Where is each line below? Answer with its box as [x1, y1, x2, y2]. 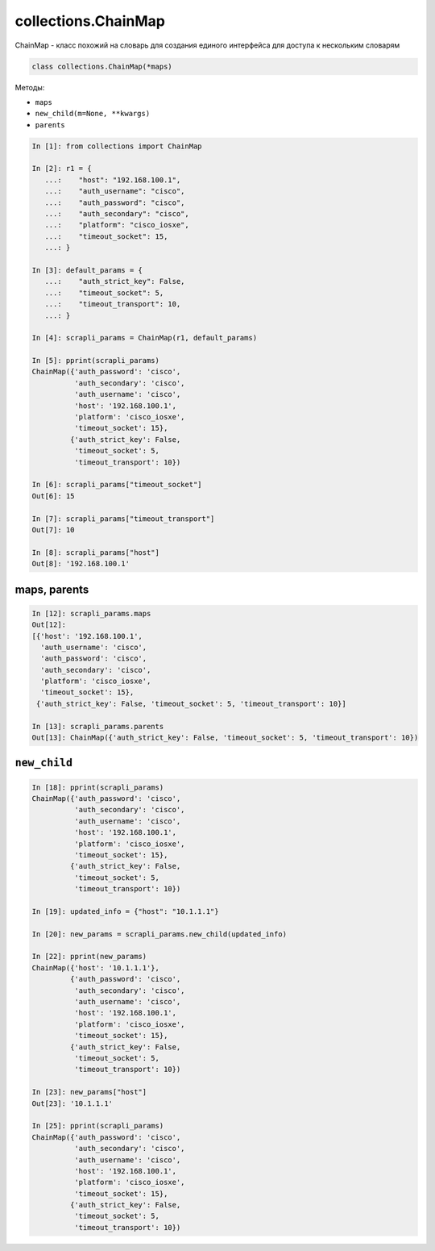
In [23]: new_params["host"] [31, 1087, 147, 1097]
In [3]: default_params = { [31, 265, 143, 274]
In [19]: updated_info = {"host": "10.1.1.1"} [31, 907, 219, 915]
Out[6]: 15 [31, 491, 75, 500]
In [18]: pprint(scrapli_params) [31, 782, 164, 792]
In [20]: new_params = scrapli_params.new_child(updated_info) [31, 929, 288, 939]
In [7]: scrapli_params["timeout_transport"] [31, 514, 215, 523]
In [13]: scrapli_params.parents [31, 722, 164, 731]
